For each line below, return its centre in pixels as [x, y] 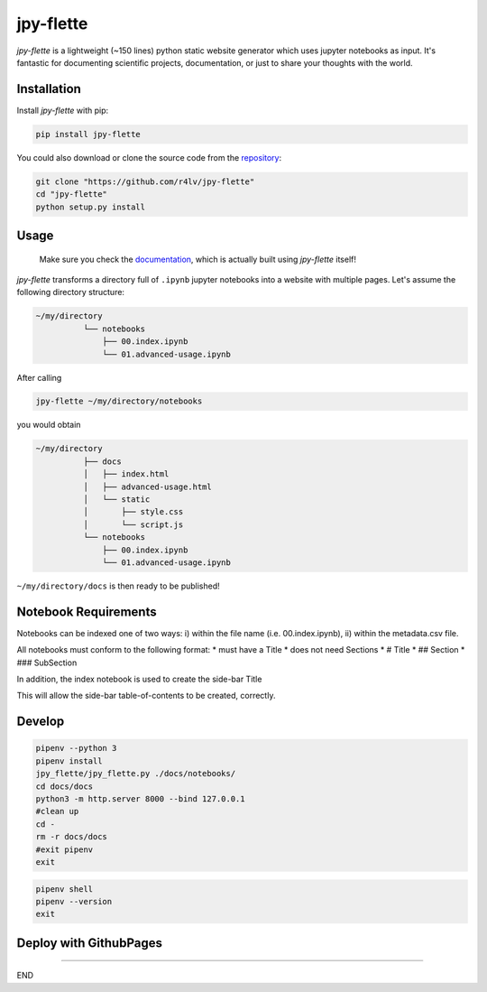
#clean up [57, 811]
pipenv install [69, 761]
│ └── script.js [133, 524]
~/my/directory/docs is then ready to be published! [118, 586]
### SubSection [47, 663]
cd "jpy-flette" [72, 195]
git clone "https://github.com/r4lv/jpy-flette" [145, 181]
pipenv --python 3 [76, 748]
